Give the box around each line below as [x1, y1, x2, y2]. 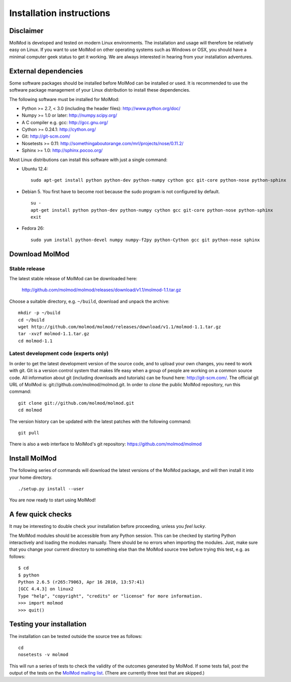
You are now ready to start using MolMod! [9, 497, 96, 503]
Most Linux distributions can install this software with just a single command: [9, 157, 167, 163]
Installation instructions [9, 8, 110, 19]
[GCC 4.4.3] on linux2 [18, 586, 74, 592]
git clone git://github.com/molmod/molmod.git [18, 400, 134, 406]
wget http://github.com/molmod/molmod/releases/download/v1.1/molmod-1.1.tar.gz [18, 324, 221, 330]
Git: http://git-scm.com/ [21, 133, 70, 140]
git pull [18, 430, 39, 435]
